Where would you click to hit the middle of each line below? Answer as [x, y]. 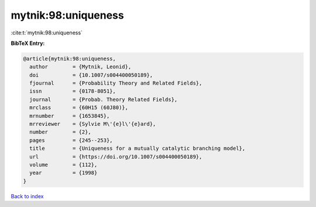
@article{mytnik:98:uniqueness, [70, 59]
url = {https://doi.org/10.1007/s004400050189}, [116, 157]
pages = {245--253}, [71, 140]
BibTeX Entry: [28, 43]
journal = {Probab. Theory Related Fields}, [104, 99]
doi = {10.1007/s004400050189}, [91, 75]
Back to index [27, 196]
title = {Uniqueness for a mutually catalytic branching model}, [138, 148]
